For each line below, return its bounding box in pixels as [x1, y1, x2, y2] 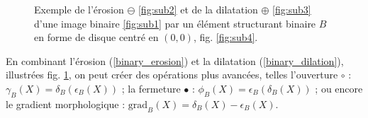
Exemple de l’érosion [34, 2, 124, 16]
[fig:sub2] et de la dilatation [138, 2, 258, 16]
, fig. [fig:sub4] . [193, 30, 258, 45]
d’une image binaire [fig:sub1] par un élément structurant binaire [34, 16, 316, 30]
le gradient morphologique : [6, 96, 126, 111]
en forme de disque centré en [34, 30, 159, 45]
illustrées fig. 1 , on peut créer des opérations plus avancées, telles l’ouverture [6, 67, 338, 82]
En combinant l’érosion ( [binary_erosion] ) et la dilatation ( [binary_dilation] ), [6, 53, 344, 68]
